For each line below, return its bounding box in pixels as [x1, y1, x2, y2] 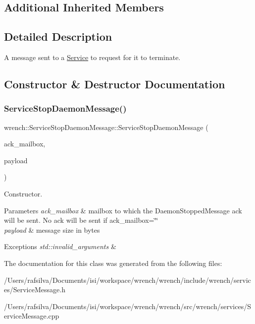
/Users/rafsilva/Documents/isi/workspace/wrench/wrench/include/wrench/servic [4, 274, 251, 285]
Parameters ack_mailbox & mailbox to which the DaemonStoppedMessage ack [4, 205, 242, 215]
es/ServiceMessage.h [4, 284, 65, 295]
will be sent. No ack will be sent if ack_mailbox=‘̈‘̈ [4, 215, 158, 225]
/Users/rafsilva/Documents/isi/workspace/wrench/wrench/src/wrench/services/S [4, 301, 251, 311]
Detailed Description [4, 29, 112, 44]
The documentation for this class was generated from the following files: [4, 258, 222, 268]
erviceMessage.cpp [4, 311, 59, 321]
